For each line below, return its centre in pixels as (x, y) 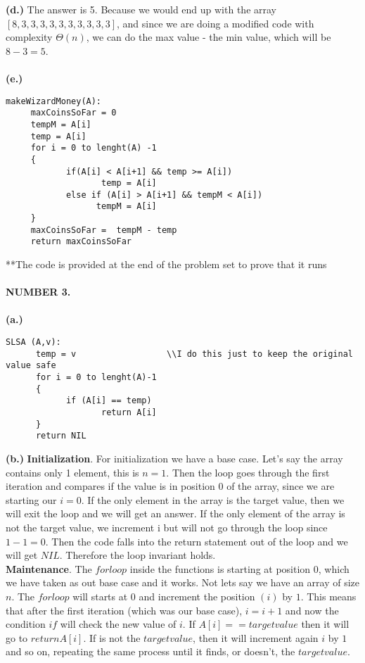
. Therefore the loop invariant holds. (137, 555)
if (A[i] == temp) (109, 401)
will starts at (100, 596)
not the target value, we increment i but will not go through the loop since (167, 527)
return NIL (61, 436)
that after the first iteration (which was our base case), (124, 610)
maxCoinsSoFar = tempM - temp (104, 230)
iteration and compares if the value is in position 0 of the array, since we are (170, 486)
